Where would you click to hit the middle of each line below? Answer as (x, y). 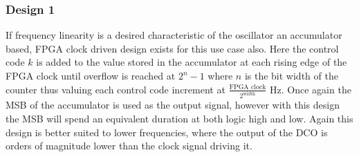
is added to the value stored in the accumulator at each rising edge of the (192, 62)
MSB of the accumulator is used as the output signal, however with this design (173, 105)
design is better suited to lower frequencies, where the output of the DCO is (167, 132)
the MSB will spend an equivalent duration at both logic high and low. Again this (179, 119)
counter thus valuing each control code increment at (116, 89)
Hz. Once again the (311, 89)
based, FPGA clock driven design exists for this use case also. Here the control (172, 48)
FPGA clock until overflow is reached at (91, 75)
